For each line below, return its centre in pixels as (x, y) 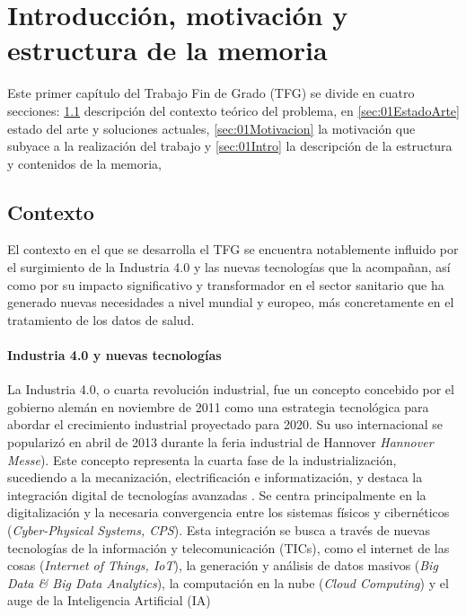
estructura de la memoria (167, 50)
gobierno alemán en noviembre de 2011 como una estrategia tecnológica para (218, 406)
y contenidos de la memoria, (84, 163)
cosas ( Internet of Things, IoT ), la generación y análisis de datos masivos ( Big (223, 565)
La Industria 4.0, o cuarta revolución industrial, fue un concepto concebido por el (231, 389)
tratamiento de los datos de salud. (101, 319)
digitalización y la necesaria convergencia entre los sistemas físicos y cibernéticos (229, 512)
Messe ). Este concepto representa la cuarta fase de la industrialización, (202, 459)
